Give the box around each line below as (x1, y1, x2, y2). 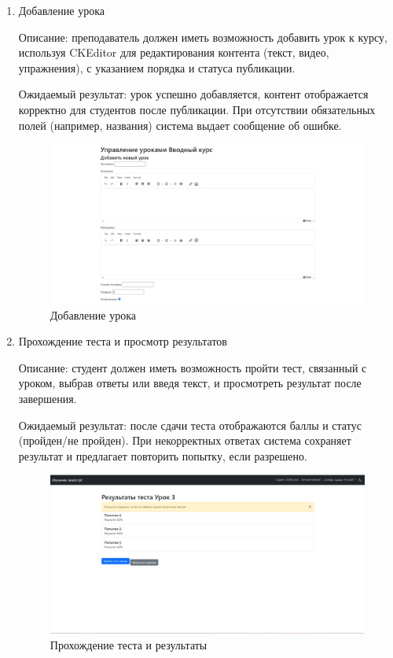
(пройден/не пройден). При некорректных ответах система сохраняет (18, 432, 351, 449)
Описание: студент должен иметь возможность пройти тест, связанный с (18, 359, 367, 375)
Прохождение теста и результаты (50, 636, 208, 652)
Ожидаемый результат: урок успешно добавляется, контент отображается (18, 86, 369, 102)
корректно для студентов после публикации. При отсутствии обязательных (18, 101, 376, 117)
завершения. (18, 390, 77, 406)
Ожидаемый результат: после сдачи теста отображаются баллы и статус (18, 416, 362, 433)
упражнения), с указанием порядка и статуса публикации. (18, 59, 296, 76)
